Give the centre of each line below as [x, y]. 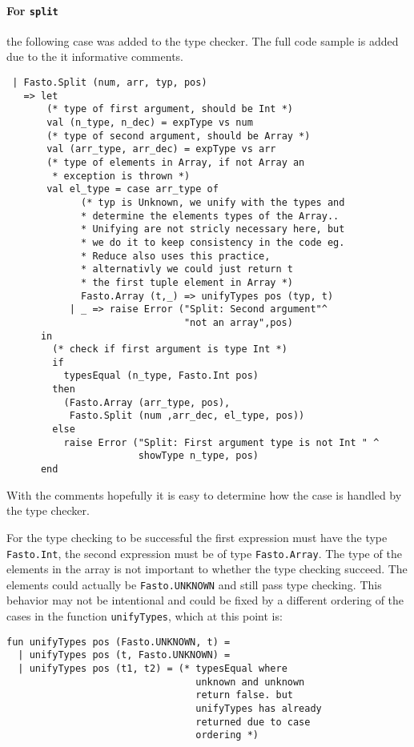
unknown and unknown [250, 682]
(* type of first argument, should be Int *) [170, 109]
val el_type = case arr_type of [133, 189]
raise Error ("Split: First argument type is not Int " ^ [221, 442]
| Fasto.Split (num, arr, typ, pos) [110, 83]
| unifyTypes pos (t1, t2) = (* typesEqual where [153, 668]
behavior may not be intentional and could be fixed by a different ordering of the [205, 600]
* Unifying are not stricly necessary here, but [213, 229]
